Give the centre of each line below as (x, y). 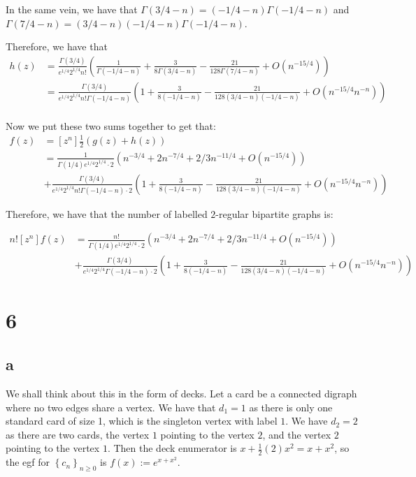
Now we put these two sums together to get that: (111, 125)
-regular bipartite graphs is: (274, 213)
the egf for (28, 462)
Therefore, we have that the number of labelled (107, 213)
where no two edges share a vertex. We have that (111, 407)
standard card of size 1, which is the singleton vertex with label (142, 421)
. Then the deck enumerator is (172, 448)
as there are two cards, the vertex (78, 434)
